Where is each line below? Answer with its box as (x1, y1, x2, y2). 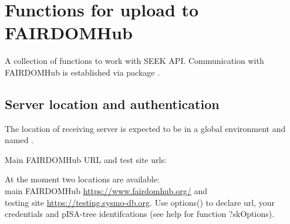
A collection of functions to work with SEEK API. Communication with (5, 55, 264, 67)
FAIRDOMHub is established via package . (5, 66, 160, 78)
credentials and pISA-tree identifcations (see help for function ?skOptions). (5, 208, 275, 220)
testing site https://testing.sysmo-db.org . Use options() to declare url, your (5, 196, 275, 208)
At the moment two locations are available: (5, 173, 160, 185)
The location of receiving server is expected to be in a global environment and (5, 122, 286, 134)
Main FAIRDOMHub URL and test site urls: (5, 153, 167, 165)
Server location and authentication (5, 94, 220, 113)
